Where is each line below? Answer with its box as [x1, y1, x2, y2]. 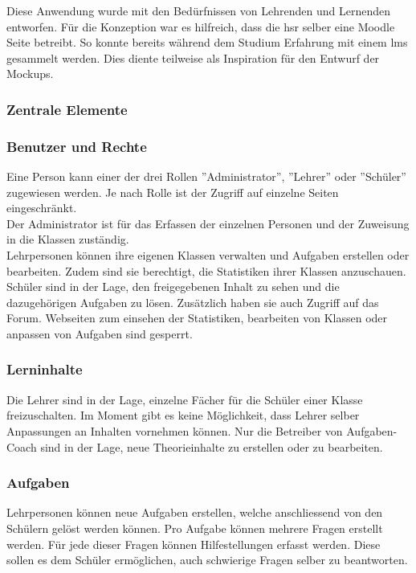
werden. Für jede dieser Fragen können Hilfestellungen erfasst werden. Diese [6, 535, 381, 552]
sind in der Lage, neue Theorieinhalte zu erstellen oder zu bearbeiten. [40, 438, 383, 455]
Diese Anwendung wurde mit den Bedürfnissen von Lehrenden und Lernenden [6, 2, 390, 18]
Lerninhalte [6, 359, 83, 379]
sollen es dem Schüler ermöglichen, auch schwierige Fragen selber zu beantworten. [6, 551, 408, 568]
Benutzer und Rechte [6, 136, 147, 156]
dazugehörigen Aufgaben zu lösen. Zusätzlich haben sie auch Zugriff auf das [6, 293, 379, 310]
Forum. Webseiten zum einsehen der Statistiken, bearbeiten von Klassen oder [6, 309, 388, 326]
